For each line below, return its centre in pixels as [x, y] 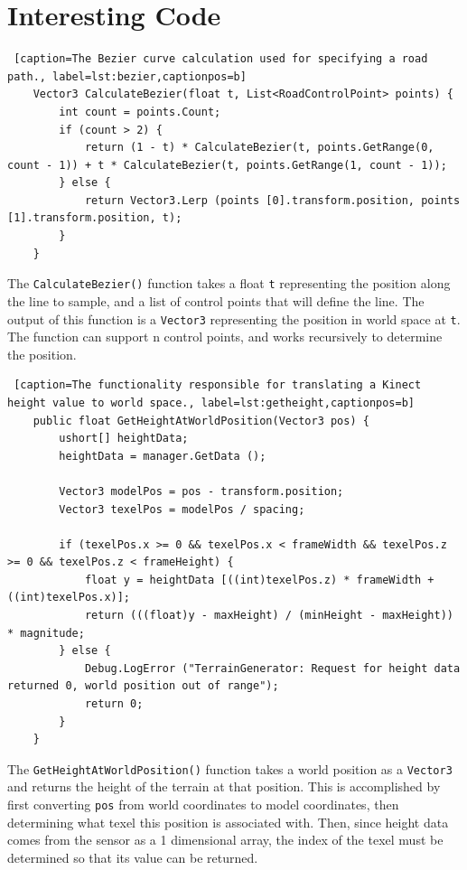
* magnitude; [46, 633]
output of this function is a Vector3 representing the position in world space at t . [234, 318]
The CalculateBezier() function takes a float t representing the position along [229, 283]
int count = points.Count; [140, 112]
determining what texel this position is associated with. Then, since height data [228, 822]
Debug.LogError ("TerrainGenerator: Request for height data [272, 668]
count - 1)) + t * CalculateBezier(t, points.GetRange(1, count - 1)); [227, 165]
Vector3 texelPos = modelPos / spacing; [182, 509]
